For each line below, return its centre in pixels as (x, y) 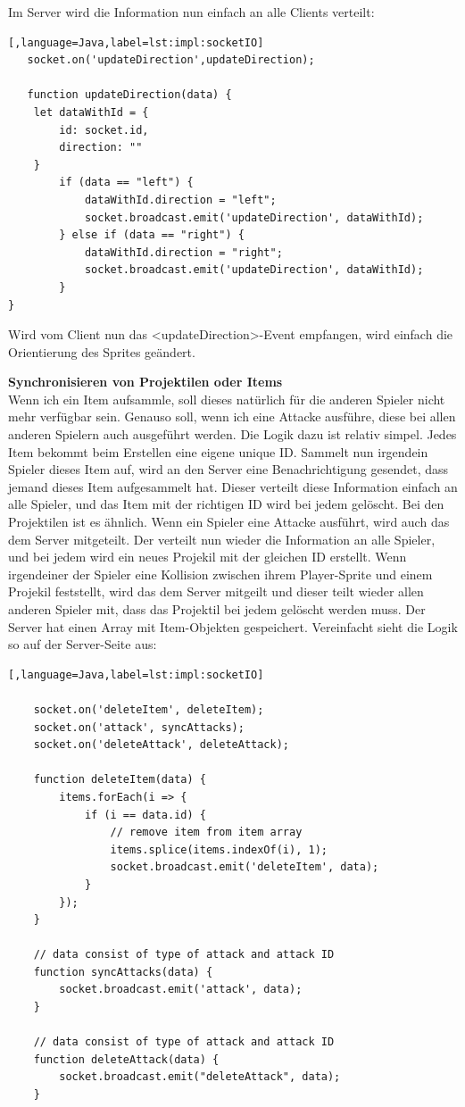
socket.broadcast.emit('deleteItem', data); (245, 867)
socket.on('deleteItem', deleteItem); (149, 709)
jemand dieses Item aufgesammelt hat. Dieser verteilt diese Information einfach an (233, 486)
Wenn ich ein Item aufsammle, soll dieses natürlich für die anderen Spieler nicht (227, 399)
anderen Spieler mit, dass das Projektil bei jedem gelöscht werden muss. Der (217, 609)
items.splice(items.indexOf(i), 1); (219, 849)
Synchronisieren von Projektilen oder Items (145, 382)
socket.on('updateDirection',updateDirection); (171, 60)
